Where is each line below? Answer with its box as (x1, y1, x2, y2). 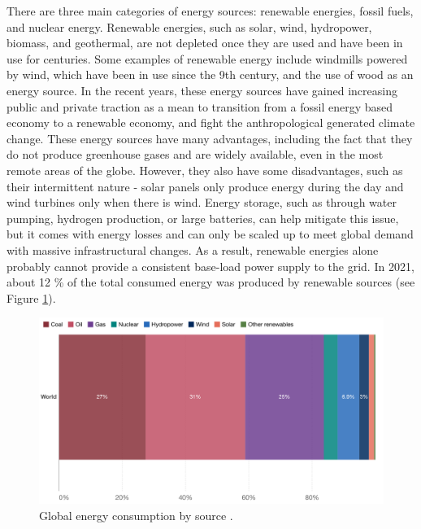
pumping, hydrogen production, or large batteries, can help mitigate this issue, (7, 209, 399, 226)
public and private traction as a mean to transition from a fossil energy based (7, 98, 393, 115)
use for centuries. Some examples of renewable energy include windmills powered (7, 50, 408, 67)
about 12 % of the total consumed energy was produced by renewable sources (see (7, 273, 415, 291)
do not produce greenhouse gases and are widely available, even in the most (7, 146, 384, 163)
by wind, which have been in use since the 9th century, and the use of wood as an (7, 66, 414, 83)
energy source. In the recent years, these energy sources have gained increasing (7, 81, 397, 98)
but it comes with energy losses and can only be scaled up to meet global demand (7, 225, 414, 243)
